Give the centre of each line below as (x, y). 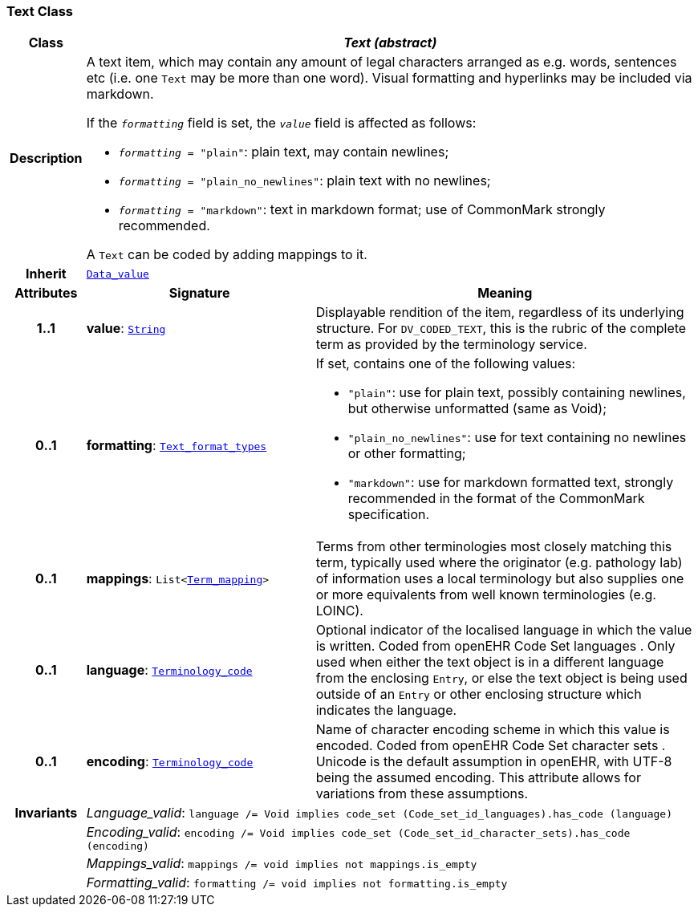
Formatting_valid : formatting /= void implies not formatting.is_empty (297, 883)
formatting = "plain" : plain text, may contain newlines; (284, 152)
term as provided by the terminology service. (451, 345)
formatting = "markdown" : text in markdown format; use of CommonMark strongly (362, 210)
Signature (199, 293)
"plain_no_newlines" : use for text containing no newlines (517, 438)
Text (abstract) (390, 43)
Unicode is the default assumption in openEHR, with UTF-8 (494, 762)
